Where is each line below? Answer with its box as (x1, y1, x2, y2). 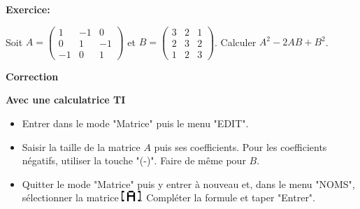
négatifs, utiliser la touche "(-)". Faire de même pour (22, 153, 246, 168)
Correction (6, 69, 59, 83)
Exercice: (6, 2, 50, 16)
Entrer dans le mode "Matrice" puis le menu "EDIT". (22, 115, 249, 130)
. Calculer (215, 34, 257, 49)
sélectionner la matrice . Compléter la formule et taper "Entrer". (22, 190, 315, 205)
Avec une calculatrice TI (6, 92, 126, 107)
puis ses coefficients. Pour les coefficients (154, 139, 327, 154)
